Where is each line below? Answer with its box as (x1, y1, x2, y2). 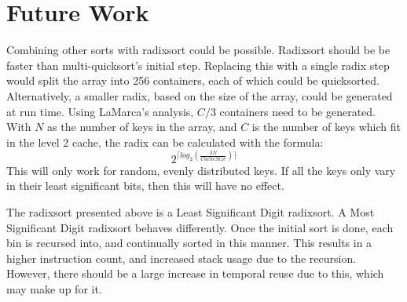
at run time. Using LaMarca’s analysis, (6, 103, 194, 119)
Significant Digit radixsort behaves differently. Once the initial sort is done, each (6, 219, 394, 235)
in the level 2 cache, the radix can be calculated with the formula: (6, 133, 324, 150)
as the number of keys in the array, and (47, 118, 237, 135)
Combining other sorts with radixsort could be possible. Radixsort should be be (6, 42, 390, 58)
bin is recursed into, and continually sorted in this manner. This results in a (6, 235, 372, 251)
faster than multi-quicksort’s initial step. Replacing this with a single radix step (6, 56, 390, 73)
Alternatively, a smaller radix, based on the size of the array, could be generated (6, 87, 393, 104)
